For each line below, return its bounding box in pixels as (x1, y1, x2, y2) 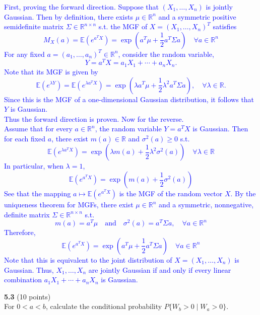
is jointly (206, 2, 233, 12)
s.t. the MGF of (98, 21, 148, 32)
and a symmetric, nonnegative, (159, 199, 254, 210)
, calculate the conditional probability (45, 301, 162, 311)
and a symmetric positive (158, 11, 236, 22)
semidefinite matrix (4, 21, 63, 32)
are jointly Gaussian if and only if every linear (88, 264, 231, 275)
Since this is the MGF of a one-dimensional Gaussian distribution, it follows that (4, 94, 254, 104)
